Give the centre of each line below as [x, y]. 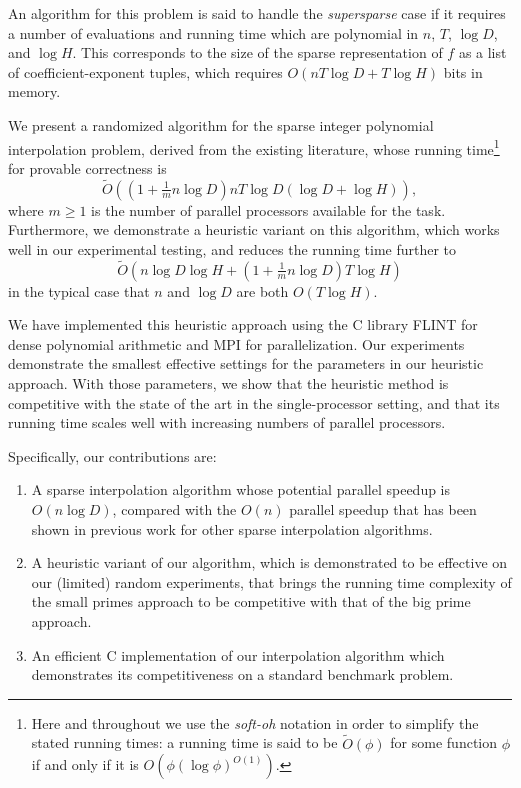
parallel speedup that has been [383, 508]
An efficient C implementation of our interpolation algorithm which [238, 654]
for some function [443, 742]
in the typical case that [79, 290]
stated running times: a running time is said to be [184, 742]
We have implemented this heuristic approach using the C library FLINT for [243, 324]
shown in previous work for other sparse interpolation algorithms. [232, 528]
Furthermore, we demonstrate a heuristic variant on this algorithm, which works [254, 229]
